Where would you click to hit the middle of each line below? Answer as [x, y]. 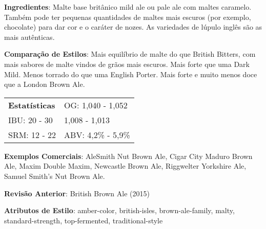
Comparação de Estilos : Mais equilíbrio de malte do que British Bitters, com [130, 54]
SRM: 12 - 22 [32, 134]
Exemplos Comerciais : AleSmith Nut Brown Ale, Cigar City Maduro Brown [128, 156]
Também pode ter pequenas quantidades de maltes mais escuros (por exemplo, [128, 17]
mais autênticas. [29, 37]
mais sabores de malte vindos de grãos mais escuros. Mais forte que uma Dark [127, 64]
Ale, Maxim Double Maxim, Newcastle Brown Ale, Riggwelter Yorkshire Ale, [125, 166]
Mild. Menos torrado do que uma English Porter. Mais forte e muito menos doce [131, 74]
